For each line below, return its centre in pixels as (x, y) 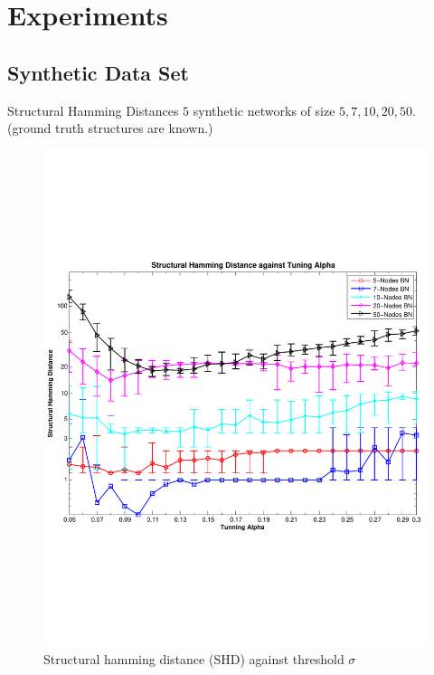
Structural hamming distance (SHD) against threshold (194, 659)
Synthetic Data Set (98, 72)
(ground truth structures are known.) (110, 128)
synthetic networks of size (264, 110)
